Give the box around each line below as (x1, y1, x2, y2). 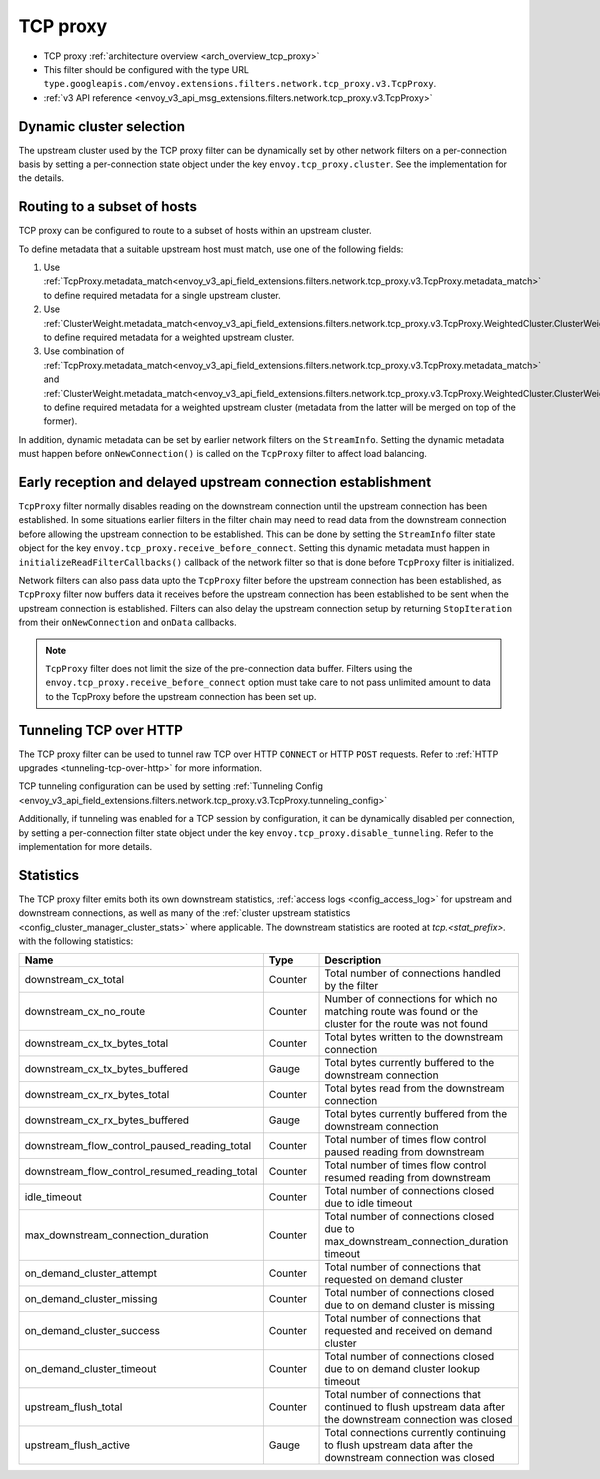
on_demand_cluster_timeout (24, 1362, 157, 1376)
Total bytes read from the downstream (324, 1081, 505, 1095)
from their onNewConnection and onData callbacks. (18, 616, 237, 629)
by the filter (324, 979, 379, 993)
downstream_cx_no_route (24, 1005, 146, 1019)
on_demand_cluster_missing (24, 1292, 158, 1306)
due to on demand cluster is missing (324, 1298, 495, 1312)
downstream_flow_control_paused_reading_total (24, 1139, 252, 1153)
